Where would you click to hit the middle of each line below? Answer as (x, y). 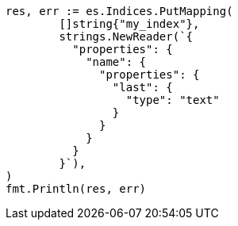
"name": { (116, 62)
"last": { (142, 87)
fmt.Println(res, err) (76, 189)
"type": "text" (173, 100)
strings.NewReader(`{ (126, 36)
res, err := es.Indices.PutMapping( (119, 11)
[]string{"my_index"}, (129, 24)
